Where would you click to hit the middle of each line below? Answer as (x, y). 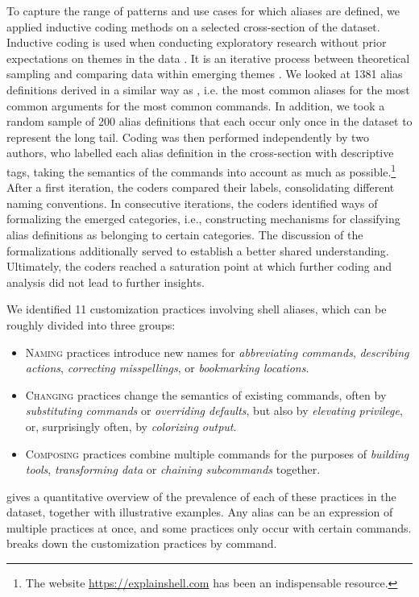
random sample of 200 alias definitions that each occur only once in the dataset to (209, 121)
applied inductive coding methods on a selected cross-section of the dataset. (193, 26)
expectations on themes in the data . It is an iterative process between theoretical (208, 58)
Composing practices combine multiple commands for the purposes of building (217, 453)
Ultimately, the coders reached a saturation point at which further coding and (199, 266)
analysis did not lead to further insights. (106, 282)
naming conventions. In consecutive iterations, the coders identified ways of (192, 203)
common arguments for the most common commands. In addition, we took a (196, 105)
